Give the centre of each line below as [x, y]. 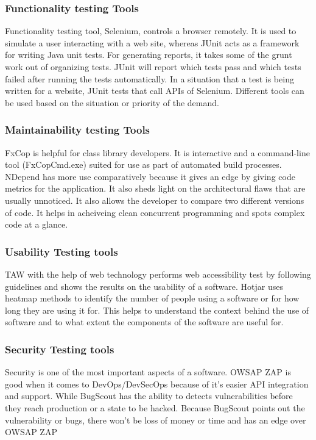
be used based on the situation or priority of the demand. [112, 102]
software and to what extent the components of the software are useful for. [144, 322]
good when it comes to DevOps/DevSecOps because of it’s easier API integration [157, 384]
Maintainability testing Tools [78, 130]
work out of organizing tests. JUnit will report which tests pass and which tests [153, 67]
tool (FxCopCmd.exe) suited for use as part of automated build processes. [143, 164]
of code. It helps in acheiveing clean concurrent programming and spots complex [155, 212]
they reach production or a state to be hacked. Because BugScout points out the [155, 407]
